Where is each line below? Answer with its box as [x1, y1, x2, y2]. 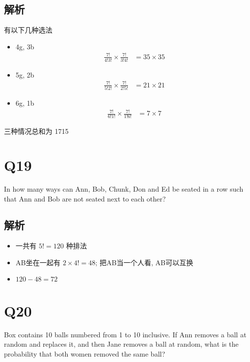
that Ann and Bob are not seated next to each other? [4, 193, 166, 203]
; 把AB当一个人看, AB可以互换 [95, 257, 193, 267]
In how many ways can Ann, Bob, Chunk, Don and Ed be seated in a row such [4, 183, 244, 194]
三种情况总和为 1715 [4, 126, 69, 136]
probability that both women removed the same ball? [4, 348, 166, 359]
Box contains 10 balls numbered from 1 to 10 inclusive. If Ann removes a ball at [4, 329, 247, 339]
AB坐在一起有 [15, 257, 61, 267]
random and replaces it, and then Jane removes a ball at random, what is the [4, 339, 239, 349]
